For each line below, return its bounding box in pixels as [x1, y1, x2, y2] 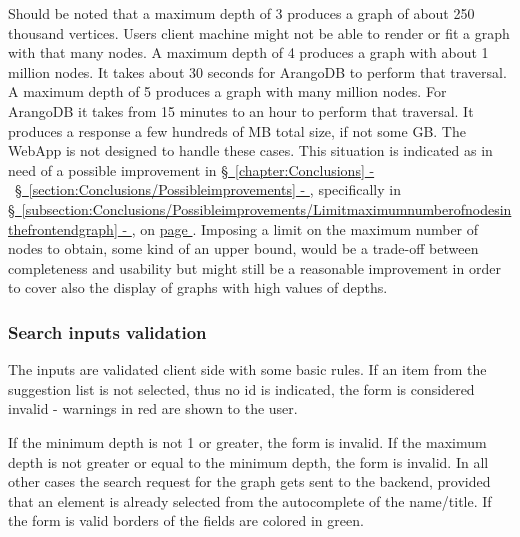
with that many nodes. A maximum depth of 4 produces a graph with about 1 [8, 42, 489, 63]
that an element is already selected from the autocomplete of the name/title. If [8, 490, 492, 511]
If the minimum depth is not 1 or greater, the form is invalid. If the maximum [8, 431, 487, 452]
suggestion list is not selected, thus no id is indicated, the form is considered [8, 378, 475, 399]
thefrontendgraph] [8, 218, 118, 239]
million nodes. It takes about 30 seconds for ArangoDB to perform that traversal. [8, 61, 507, 82]
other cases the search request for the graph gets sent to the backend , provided [8, 471, 491, 492]
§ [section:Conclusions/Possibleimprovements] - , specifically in [15, 179, 401, 200]
